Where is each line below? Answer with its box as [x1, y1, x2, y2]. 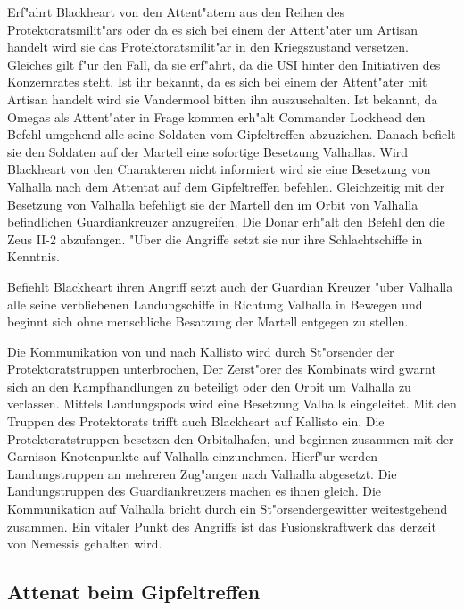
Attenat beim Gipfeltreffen [7, 578, 261, 606]
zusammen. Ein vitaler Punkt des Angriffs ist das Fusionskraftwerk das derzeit [7, 516, 436, 535]
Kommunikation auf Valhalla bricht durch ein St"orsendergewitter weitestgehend [7, 499, 448, 518]
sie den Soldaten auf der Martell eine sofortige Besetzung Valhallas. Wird [7, 142, 409, 161]
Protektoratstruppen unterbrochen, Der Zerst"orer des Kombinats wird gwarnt [7, 359, 436, 378]
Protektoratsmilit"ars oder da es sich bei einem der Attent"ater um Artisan [7, 20, 418, 38]
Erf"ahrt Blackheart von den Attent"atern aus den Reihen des [7, 3, 345, 21]
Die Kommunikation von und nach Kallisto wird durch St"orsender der [7, 342, 394, 360]
